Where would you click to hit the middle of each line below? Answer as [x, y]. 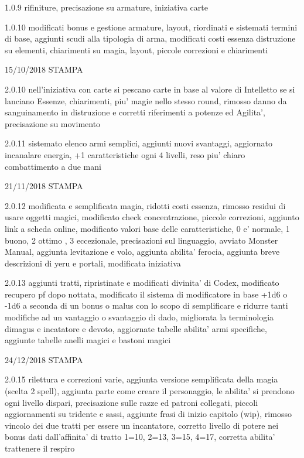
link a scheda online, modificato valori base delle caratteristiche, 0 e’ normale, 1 [147, 228]
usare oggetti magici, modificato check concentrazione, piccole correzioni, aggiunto [152, 217]
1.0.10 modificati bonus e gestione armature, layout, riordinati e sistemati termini [151, 27]
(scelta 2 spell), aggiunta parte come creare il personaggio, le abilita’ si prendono [150, 391]
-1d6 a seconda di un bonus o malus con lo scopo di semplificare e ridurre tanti [146, 305]
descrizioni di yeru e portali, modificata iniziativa [93, 263]
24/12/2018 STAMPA [44, 359]
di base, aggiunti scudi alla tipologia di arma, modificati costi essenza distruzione [150, 38]
